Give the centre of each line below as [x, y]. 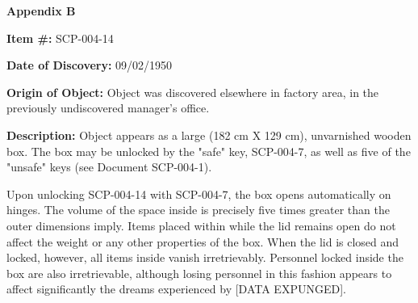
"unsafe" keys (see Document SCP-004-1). [109, 167]
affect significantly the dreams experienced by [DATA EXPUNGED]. [176, 289]
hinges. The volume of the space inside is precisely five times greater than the [198, 210]
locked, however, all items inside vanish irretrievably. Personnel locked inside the [205, 257]
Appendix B [41, 11]
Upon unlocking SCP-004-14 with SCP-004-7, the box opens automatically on [199, 194]
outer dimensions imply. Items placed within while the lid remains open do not [201, 225]
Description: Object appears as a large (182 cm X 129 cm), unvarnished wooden [209, 135]
